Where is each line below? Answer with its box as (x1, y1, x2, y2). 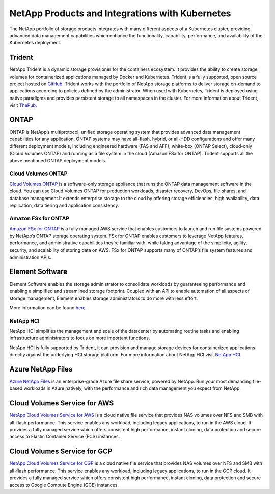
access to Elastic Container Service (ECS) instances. (9, 434, 120, 440)
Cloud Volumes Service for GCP (9, 447, 113, 456)
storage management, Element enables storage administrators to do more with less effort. (9, 295, 198, 301)
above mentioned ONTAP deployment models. (9, 157, 107, 163)
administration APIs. (9, 254, 52, 260)
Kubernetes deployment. (9, 40, 61, 46)
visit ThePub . (9, 102, 37, 108)
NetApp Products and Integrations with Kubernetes (9, 8, 231, 19)
